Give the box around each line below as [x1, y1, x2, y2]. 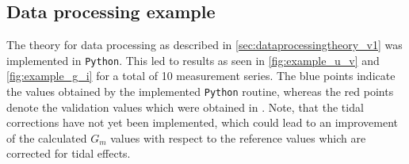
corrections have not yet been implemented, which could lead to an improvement [6, 114, 399, 131]
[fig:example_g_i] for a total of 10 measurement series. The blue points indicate [6, 67, 396, 84]
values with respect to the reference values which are [110, 129, 366, 146]
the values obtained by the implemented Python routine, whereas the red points [6, 83, 394, 100]
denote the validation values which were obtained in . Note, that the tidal [6, 98, 364, 115]
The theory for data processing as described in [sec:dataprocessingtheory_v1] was [6, 36, 403, 53]
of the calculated [6, 129, 87, 146]
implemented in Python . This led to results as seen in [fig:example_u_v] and [6, 51, 380, 68]
